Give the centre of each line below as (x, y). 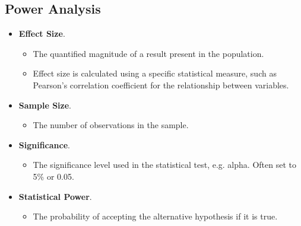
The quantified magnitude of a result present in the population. (148, 53)
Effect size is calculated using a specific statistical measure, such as (155, 73)
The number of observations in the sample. (111, 125)
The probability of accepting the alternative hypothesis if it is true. (155, 216)
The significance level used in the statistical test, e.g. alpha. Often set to (164, 165)
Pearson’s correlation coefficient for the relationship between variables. (161, 85)
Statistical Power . (55, 196)
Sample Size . (45, 105)
